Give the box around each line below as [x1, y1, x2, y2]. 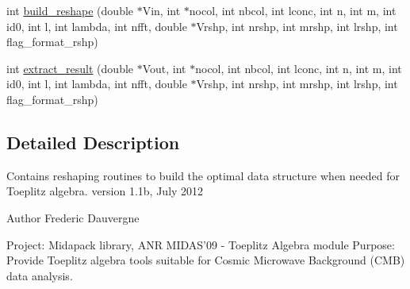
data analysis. [6, 267, 73, 283]
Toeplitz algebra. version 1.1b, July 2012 [6, 183, 204, 199]
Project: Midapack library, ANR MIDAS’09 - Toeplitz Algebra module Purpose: [6, 236, 395, 252]
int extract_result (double [6, 60, 134, 76]
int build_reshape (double [6, 2, 134, 18]
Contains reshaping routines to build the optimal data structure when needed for [6, 167, 400, 183]
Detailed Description [6, 129, 180, 154]
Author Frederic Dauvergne [6, 209, 140, 225]
